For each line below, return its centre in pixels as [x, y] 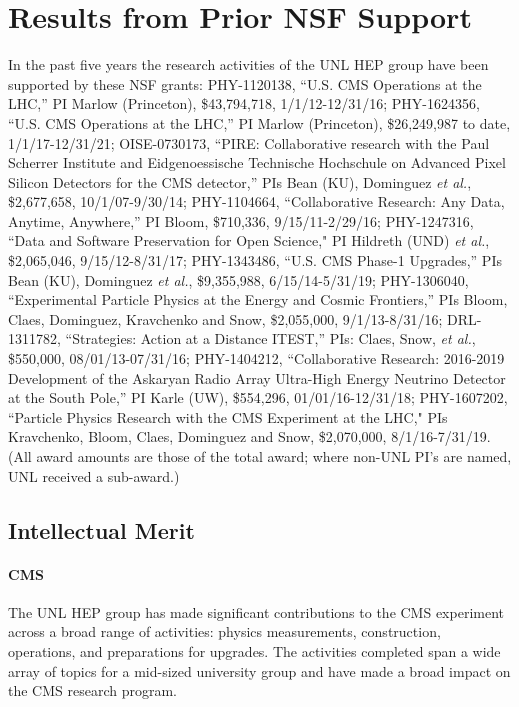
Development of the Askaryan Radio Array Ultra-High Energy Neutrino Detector [257, 377]
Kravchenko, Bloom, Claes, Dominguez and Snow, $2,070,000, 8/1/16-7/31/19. [249, 436]
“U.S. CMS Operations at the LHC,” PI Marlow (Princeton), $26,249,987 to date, [259, 122]
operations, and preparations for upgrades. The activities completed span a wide [254, 650]
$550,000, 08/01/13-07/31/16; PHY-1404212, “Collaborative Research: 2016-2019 [256, 358]
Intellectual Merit [101, 529]
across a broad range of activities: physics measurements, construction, [224, 631]
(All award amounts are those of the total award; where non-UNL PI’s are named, [260, 456]
